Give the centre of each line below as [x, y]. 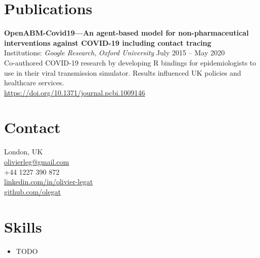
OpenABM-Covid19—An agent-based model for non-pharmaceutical [126, 33]
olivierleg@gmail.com [37, 162]
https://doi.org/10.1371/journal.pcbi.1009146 [75, 92]
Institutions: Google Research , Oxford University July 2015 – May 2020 [115, 53]
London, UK [24, 152]
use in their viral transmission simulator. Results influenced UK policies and [123, 72]
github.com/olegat [32, 191]
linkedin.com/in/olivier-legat [48, 182]
